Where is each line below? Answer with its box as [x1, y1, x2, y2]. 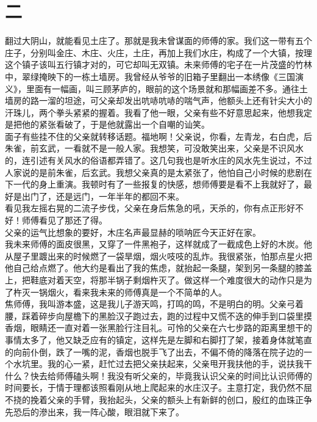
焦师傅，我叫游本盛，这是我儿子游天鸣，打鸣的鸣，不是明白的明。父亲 [5, 297, 287, 310]
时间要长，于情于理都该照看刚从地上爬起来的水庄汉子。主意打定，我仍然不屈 [5, 381, 312, 394]
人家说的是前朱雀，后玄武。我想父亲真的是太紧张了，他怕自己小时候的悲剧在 [5, 166, 312, 178]
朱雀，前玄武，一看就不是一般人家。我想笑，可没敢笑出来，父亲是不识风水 [5, 142, 304, 155]
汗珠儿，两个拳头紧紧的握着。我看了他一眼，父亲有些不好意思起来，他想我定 [5, 106, 312, 118]
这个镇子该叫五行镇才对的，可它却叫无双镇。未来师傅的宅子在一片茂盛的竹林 [5, 58, 312, 71]
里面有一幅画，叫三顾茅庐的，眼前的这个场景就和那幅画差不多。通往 [26, 82, 299, 95]
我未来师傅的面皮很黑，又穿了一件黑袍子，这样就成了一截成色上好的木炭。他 [5, 238, 312, 250]
